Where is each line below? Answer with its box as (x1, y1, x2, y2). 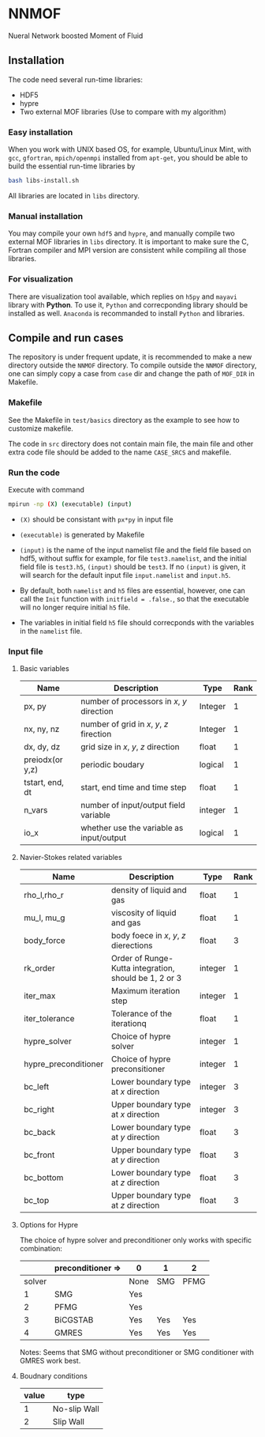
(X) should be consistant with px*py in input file (19, 515, 174, 524)
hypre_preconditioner (23, 1058, 104, 1069)
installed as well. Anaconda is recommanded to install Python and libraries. (8, 308, 245, 318)
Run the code (8, 467, 61, 478)
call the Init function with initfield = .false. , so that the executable (19, 594, 250, 603)
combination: (19, 1244, 63, 1254)
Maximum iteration (110, 986, 181, 997)
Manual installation (8, 210, 84, 221)
